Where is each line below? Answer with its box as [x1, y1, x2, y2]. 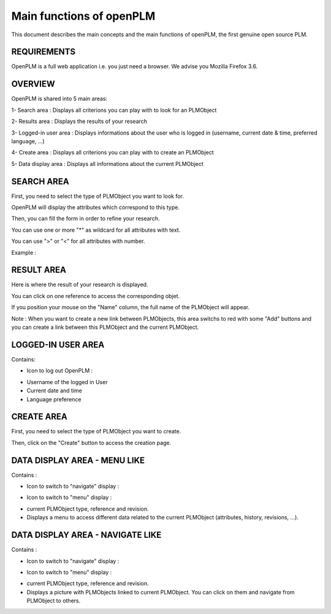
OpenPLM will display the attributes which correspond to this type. [11, 203, 180, 211]
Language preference [26, 395, 82, 403]
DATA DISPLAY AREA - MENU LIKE [11, 455, 145, 465]
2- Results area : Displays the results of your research [11, 117, 147, 125]
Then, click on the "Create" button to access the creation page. [11, 439, 172, 446]
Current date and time [26, 387, 82, 395]
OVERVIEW [11, 79, 55, 89]
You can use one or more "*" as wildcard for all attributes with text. [11, 226, 181, 234]
